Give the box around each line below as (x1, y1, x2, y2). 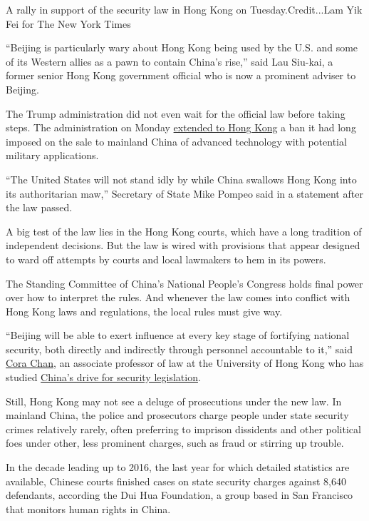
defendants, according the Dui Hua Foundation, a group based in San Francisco (6, 487, 353, 502)
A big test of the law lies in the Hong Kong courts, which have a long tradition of (6, 223, 362, 238)
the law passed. (6, 200, 73, 215)
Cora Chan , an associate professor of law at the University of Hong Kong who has (6, 355, 364, 370)
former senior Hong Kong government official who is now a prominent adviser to (6, 68, 356, 83)
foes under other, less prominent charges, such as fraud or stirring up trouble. (6, 435, 344, 450)
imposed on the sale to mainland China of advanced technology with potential (6, 133, 347, 148)
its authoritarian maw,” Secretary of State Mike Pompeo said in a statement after (6, 186, 363, 201)
